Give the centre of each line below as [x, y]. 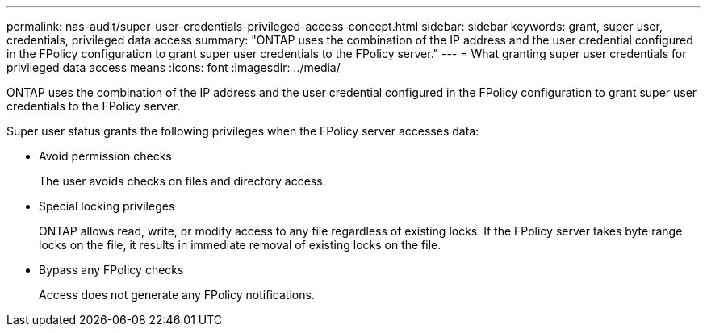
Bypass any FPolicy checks [111, 270]
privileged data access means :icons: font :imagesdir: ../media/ [174, 67]
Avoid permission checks [105, 156]
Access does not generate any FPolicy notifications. [177, 295]
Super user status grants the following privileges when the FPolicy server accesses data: [243, 131]
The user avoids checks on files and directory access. [182, 181]
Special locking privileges [107, 206]
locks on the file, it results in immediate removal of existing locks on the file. [240, 245]
